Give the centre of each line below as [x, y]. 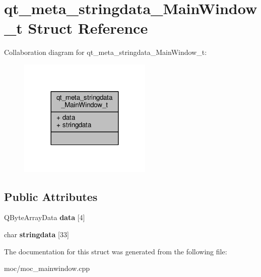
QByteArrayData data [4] [45, 217]
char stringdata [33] [37, 234]
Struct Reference [88, 28]
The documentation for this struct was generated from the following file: [116, 251]
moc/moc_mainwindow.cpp [47, 268]
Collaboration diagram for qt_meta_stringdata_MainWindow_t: [106, 52]
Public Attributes [51, 196]
